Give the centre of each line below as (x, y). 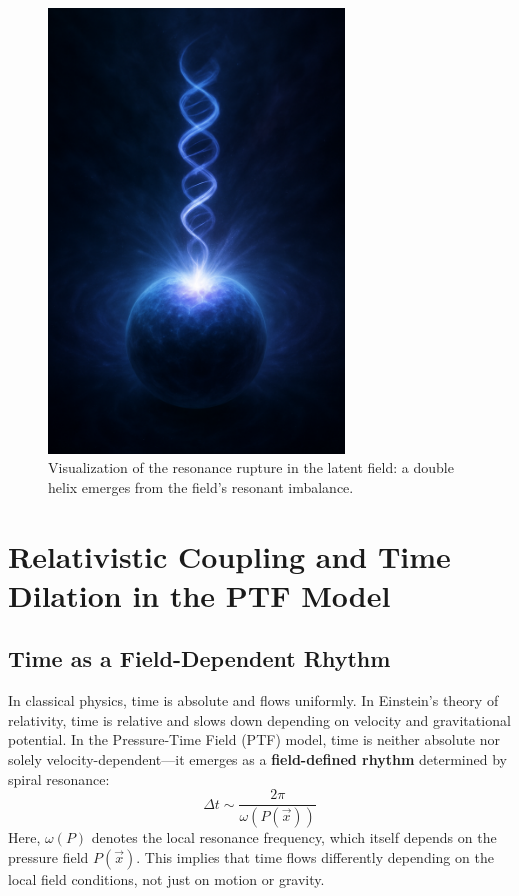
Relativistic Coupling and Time (229, 555)
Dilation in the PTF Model (199, 594)
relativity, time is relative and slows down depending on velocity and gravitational (259, 719)
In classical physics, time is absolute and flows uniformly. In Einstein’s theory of (253, 700)
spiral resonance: (59, 778)
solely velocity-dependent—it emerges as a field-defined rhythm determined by (257, 758)
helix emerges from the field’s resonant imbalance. (201, 486)
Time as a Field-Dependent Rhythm (199, 658)
